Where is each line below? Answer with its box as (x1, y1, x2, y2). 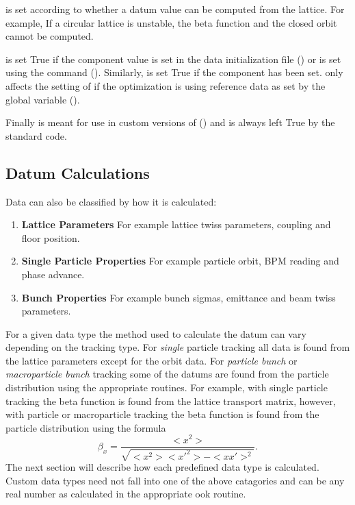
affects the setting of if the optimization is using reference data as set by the (5, 78, 326, 93)
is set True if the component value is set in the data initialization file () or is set (5, 51, 341, 66)
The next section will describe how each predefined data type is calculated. (5, 459, 319, 473)
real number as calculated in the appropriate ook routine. (5, 486, 246, 501)
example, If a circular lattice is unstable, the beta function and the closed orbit (5, 15, 337, 29)
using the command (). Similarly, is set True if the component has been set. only (5, 65, 343, 79)
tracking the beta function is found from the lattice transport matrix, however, (5, 393, 336, 408)
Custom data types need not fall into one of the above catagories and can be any (5, 473, 345, 487)
